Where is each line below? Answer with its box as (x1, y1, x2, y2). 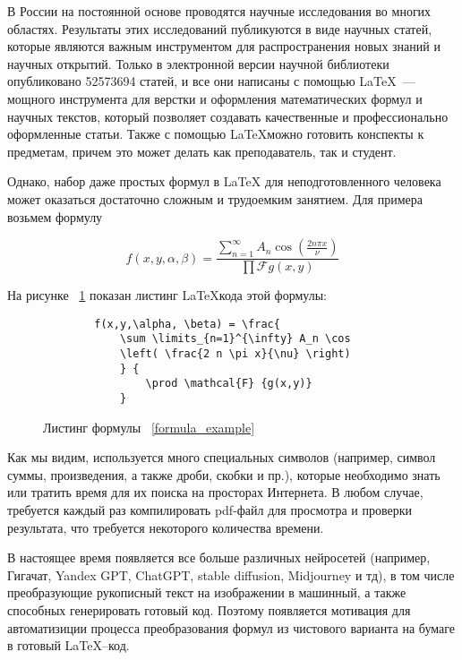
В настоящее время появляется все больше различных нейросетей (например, (7, 548, 431, 567)
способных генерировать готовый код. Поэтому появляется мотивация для (7, 601, 411, 620)
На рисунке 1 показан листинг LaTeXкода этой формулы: (7, 286, 327, 304)
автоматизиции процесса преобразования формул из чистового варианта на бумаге (7, 618, 455, 637)
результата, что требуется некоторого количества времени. (7, 518, 324, 536)
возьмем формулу (7, 207, 103, 226)
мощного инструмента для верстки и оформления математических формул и (7, 89, 423, 107)
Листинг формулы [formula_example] (43, 417, 255, 436)
